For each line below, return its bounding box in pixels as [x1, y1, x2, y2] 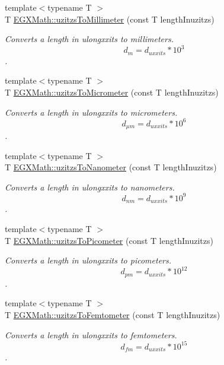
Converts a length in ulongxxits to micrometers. [5, 106, 178, 118]
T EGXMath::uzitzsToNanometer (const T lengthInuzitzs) [5, 161, 217, 173]
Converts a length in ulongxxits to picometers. [5, 254, 172, 266]
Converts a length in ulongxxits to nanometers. [5, 180, 175, 193]
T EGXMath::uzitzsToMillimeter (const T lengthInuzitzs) [5, 12, 215, 25]
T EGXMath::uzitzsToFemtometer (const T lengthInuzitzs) [5, 308, 220, 320]
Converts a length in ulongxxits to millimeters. [5, 33, 174, 45]
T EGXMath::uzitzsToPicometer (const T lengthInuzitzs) [5, 234, 213, 246]
